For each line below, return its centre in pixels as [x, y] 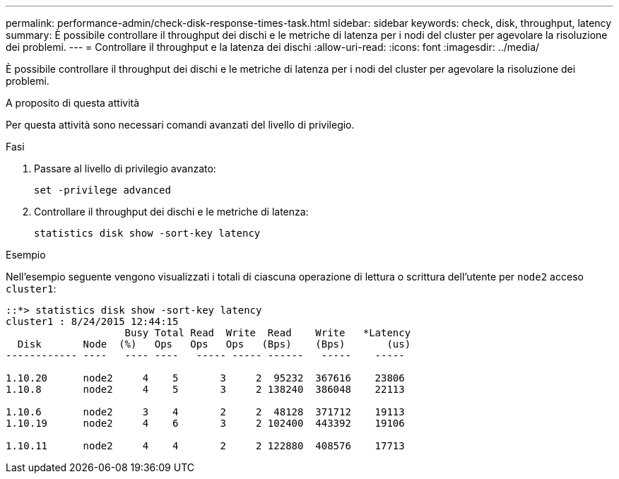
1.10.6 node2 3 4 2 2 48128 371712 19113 [205, 412]
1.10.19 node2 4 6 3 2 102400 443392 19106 [205, 423]
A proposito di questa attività [73, 103]
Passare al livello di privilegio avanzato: [125, 168]
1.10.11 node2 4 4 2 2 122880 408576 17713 [205, 446]
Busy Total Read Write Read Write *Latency [268, 333]
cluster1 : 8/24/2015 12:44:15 [92, 321]
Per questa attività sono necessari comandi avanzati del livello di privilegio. [180, 125]
